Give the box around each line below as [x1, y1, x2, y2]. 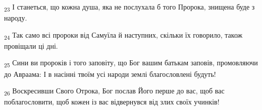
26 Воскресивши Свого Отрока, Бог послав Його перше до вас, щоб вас [4, 85, 225, 97]
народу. [4, 13, 27, 23]
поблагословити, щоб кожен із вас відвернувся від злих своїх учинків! [4, 96, 220, 107]
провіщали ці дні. [4, 40, 58, 51]
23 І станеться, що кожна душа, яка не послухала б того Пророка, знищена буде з [4, 2, 255, 13]
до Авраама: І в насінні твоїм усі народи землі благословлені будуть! [4, 68, 216, 79]
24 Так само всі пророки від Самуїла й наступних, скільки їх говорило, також [4, 29, 243, 41]
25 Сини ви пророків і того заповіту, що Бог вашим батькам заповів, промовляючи [4, 57, 258, 69]
